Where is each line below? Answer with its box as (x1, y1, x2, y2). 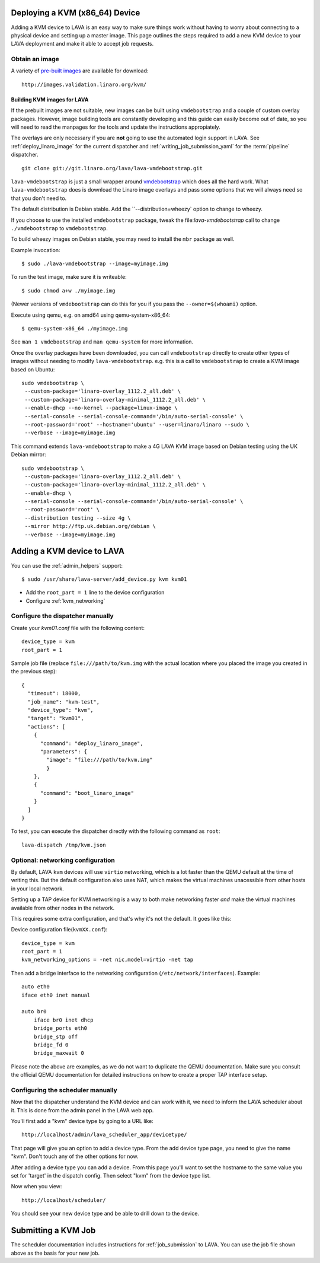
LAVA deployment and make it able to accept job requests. (11, 40, 154, 47)
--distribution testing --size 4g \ (24, 514, 132, 521)
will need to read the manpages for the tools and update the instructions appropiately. (11, 123, 220, 131)
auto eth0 (21, 984, 50, 990)
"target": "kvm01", (27, 715, 84, 722)
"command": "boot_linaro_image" (40, 790, 135, 796)
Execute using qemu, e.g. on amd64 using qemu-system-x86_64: (11, 311, 171, 319)
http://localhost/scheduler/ (21, 1197, 106, 1204)
